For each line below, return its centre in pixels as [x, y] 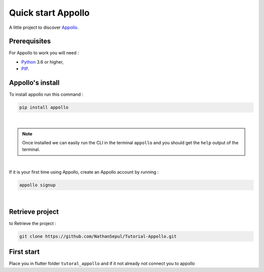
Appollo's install [34, 83]
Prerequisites [30, 41]
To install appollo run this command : [46, 94]
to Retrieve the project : [33, 223]
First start [24, 252]
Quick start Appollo [49, 13]
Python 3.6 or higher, [42, 62]
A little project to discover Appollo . [44, 27]
